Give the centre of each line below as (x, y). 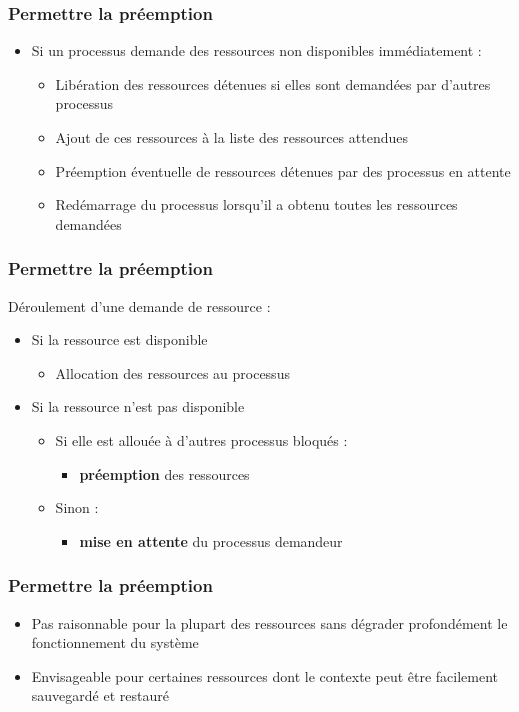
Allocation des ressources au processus (172, 372)
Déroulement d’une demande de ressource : (139, 305)
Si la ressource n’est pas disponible (138, 406)
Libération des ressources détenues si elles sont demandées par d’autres (273, 83)
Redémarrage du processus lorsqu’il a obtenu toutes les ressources (256, 204)
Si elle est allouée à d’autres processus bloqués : (201, 439)
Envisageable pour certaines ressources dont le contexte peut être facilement (265, 675)
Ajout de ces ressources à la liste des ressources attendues (231, 137)
